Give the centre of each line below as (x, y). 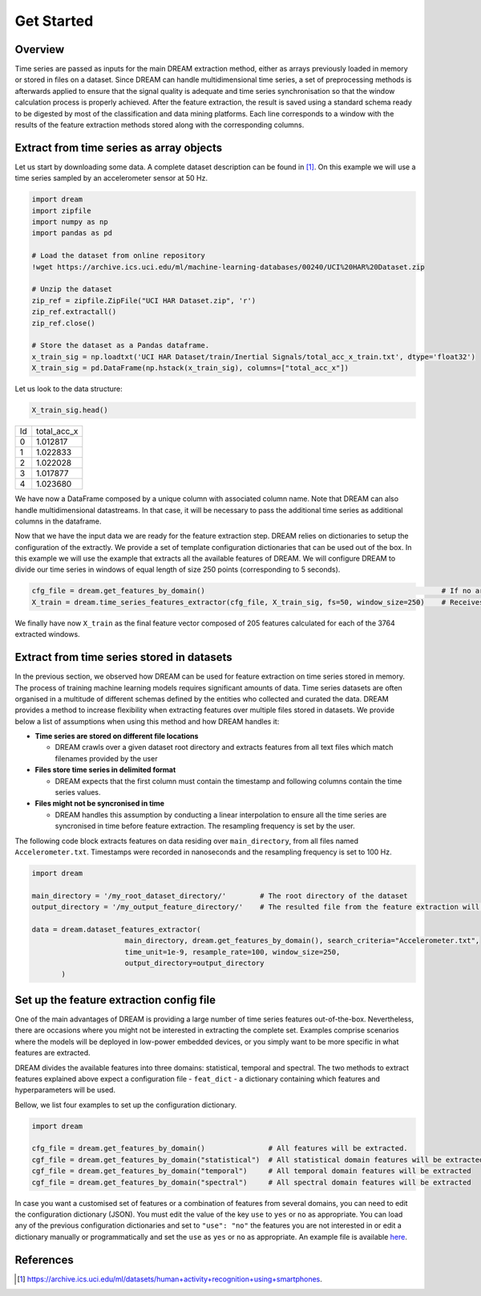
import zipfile (61, 210)
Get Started (54, 21)
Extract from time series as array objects (119, 147)
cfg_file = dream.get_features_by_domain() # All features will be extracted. (220, 1149)
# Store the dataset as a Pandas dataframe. (121, 346)
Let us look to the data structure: (69, 389)
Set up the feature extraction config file (115, 1000)
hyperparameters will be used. (65, 1090)
